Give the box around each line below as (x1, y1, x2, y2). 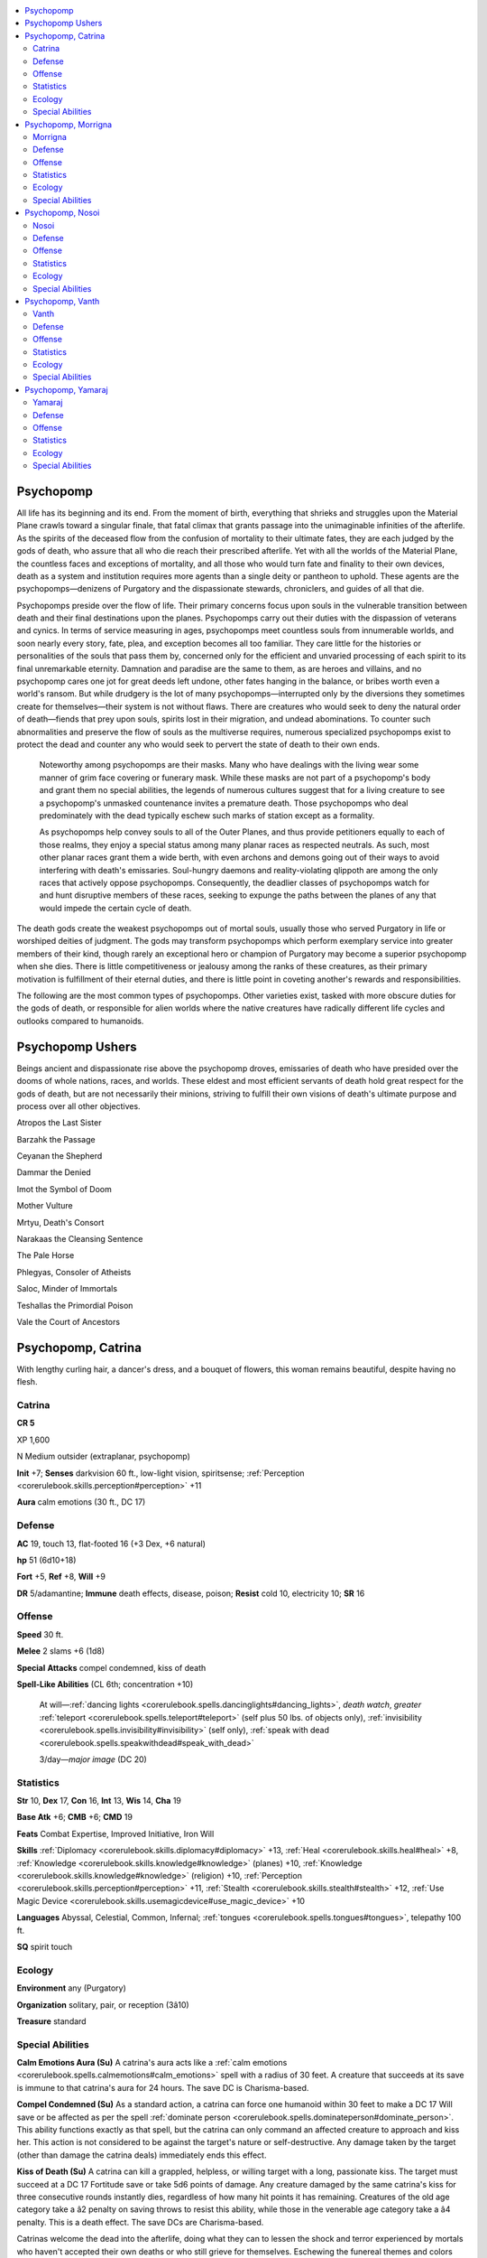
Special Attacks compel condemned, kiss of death (16, 1662, 207, 1673)
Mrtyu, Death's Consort (16, 1217, 105, 1227)
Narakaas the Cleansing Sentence (16, 1234, 143, 1245)
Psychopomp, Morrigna (24, 118, 113, 130)
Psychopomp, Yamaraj (24, 384, 108, 395)
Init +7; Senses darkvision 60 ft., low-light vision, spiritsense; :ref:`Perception (16, 1468, 306, 1479)
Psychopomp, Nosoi (24, 208, 100, 219)
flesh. (16, 1376, 38, 1387)
